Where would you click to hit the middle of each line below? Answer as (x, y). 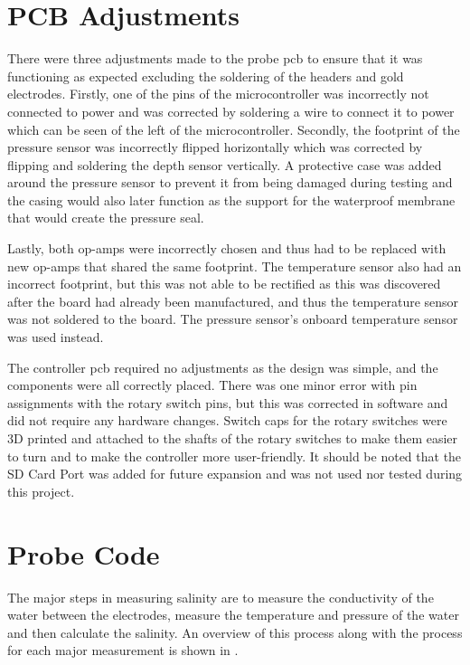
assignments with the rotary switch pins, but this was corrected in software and (228, 402)
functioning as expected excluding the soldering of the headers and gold (206, 76)
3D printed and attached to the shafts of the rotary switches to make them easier (233, 438)
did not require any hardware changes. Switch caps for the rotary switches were (227, 420)
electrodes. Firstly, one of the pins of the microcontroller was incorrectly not (218, 94)
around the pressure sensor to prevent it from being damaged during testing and (230, 182)
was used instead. (56, 337)
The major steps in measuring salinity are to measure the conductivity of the (221, 597)
